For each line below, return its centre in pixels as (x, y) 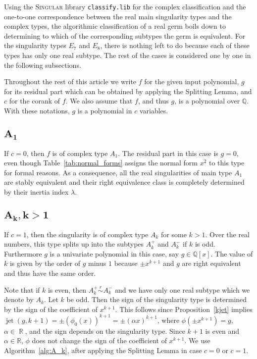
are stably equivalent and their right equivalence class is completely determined (124, 182)
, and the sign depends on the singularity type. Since (105, 331)
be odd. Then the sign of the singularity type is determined (157, 299)
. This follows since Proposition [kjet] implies (184, 309)
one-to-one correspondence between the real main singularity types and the (118, 16)
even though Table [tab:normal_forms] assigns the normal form (101, 163)
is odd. (205, 244)
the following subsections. (43, 65)
